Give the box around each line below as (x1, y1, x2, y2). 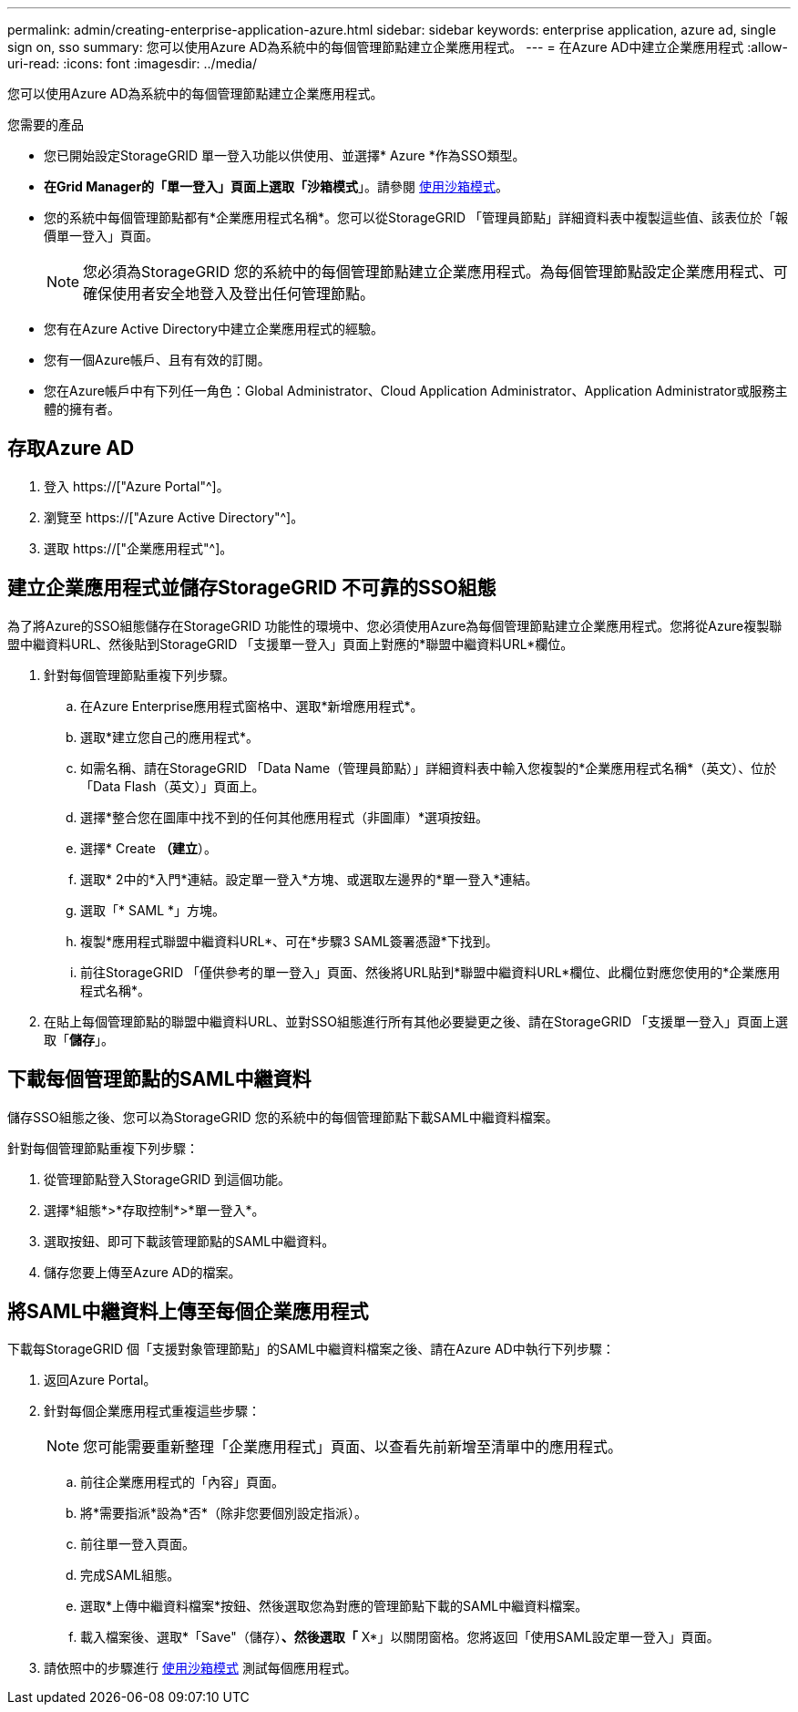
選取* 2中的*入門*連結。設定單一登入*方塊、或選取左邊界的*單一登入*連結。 (80, 871, 538, 887)
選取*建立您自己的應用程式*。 (80, 728, 260, 745)
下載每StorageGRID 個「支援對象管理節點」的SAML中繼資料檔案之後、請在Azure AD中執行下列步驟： (7, 1341, 615, 1357)
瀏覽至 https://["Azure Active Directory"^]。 (44, 509, 304, 525)
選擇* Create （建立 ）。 (80, 840, 217, 856)
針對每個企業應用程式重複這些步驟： (44, 1403, 261, 1419)
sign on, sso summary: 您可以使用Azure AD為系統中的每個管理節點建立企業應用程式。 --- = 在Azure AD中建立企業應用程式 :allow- (7, 39, 788, 55)
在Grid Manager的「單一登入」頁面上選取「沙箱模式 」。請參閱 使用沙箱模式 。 (44, 179, 509, 194)
